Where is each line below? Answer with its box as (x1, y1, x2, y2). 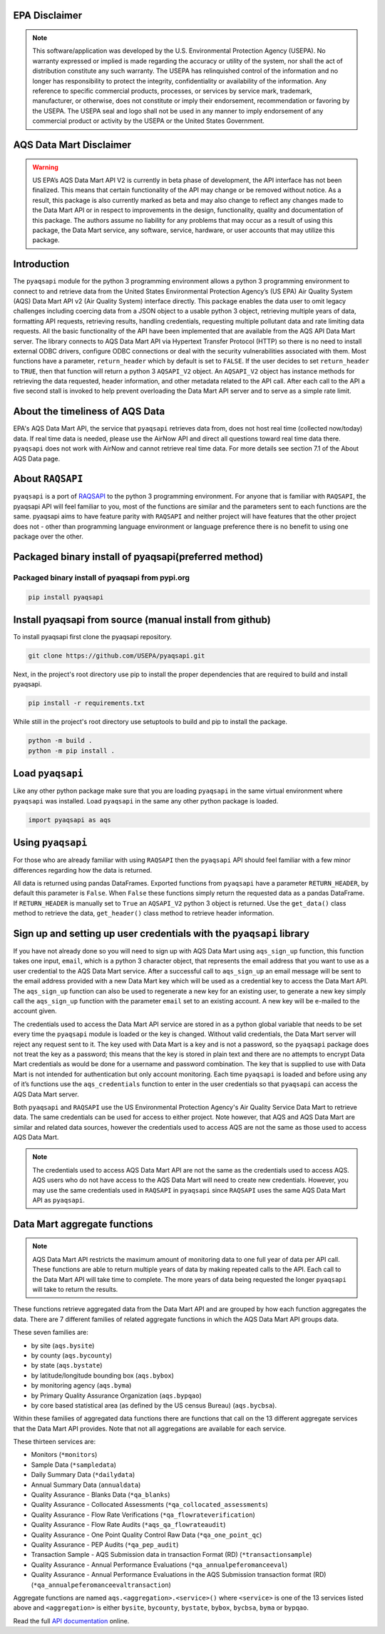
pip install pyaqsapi (28, 593, 104, 601)
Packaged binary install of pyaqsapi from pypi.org (13, 572, 190, 582)
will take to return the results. (32, 1285, 118, 1293)
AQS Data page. (13, 454, 61, 463)
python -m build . (28, 736, 93, 745)
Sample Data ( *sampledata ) (31, 1460, 117, 1469)
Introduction (13, 258, 70, 271)
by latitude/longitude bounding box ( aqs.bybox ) (31, 1371, 175, 1380)
